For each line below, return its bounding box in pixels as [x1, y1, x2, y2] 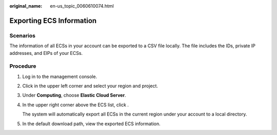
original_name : [9, 3, 43, 9]
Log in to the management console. [22, 73, 97, 80]
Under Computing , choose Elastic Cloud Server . [22, 92, 126, 99]
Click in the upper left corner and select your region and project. [22, 83, 159, 89]
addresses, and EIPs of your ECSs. [9, 50, 83, 56]
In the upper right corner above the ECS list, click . [22, 102, 129, 108]
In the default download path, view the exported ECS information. [22, 121, 161, 127]
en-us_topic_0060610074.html [50, 3, 114, 9]
